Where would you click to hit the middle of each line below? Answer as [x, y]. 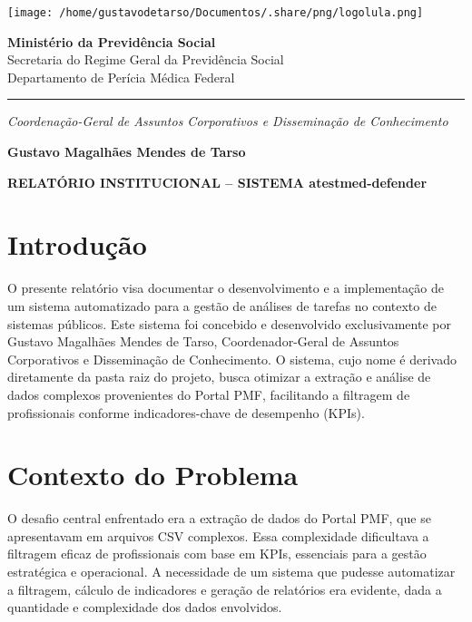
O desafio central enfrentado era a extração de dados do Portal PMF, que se [219, 518]
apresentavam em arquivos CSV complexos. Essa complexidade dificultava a [218, 535]
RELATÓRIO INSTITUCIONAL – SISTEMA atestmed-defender [217, 182]
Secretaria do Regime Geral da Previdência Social [146, 59]
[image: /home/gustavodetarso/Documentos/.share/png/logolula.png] [216, 13]
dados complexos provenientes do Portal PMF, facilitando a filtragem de [209, 394]
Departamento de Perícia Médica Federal [121, 77]
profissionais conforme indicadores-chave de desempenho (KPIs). [186, 412]
